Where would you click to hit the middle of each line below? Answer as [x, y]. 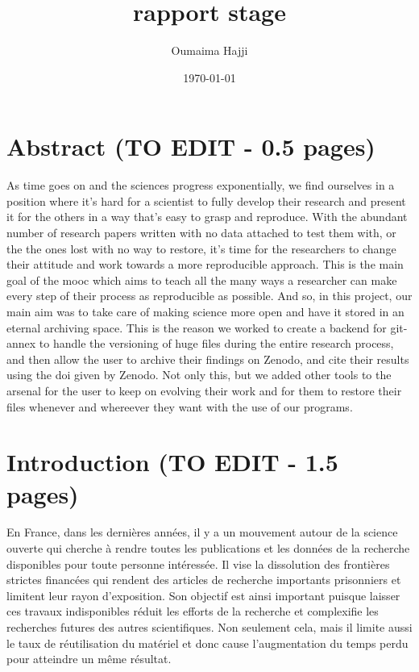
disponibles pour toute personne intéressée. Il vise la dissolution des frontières [198, 563]
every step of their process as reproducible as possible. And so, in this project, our [209, 296]
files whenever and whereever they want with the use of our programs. [180, 406]
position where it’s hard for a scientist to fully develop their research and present [206, 200]
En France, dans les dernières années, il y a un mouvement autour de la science [202, 532]
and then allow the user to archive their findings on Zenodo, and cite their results [208, 359]
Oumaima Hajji [209, 50]
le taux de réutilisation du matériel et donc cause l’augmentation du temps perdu [207, 643]
